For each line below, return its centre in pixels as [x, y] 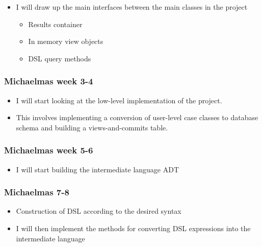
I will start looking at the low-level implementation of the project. [119, 100]
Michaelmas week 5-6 [49, 150]
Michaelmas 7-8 [37, 192]
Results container [55, 24]
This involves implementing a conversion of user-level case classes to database [137, 117]
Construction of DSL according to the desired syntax [99, 211]
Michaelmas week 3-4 [49, 81]
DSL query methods [60, 58]
